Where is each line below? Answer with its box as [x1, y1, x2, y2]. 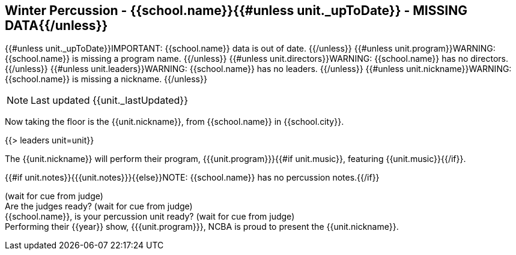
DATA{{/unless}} [5, 18, 108, 33]
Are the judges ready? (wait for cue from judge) [5, 201, 193, 212]
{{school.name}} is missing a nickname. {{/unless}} [5, 74, 207, 85]
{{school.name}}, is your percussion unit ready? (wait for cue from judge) [5, 211, 295, 222]
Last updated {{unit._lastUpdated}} [31, 94, 188, 107]
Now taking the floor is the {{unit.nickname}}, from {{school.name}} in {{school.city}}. [5, 116, 344, 127]
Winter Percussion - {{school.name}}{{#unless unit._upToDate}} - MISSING [5, 3, 467, 18]
